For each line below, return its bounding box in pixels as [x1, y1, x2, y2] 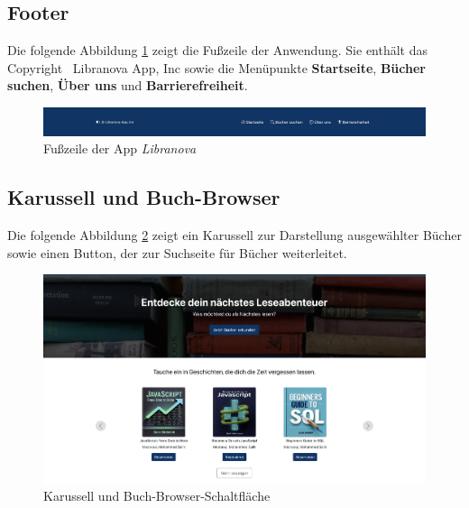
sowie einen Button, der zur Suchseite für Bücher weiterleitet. [7, 243, 347, 262]
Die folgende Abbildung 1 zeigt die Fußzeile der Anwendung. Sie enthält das [7, 41, 428, 60]
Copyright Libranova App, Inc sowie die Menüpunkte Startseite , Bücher [7, 58, 426, 77]
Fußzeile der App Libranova [43, 139, 197, 158]
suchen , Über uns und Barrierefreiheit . [7, 76, 248, 95]
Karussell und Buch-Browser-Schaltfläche [43, 486, 271, 505]
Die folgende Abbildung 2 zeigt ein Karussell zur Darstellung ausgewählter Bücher [7, 226, 462, 245]
